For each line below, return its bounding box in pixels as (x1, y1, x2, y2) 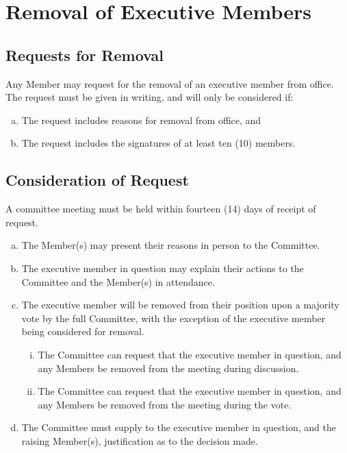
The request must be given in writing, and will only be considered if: (5, 90, 294, 104)
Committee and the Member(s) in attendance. (21, 274, 215, 289)
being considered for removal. (21, 324, 144, 339)
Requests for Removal (5, 44, 164, 65)
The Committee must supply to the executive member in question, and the (21, 420, 336, 434)
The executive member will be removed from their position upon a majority (21, 297, 339, 312)
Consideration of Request (5, 169, 189, 191)
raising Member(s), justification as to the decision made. (21, 433, 258, 448)
